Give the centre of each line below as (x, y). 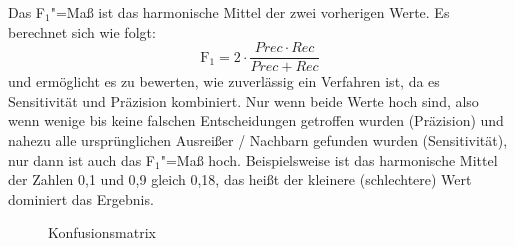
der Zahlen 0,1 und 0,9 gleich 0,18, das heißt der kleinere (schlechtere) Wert (240, 179)
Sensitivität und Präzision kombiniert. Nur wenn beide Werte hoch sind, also (243, 100)
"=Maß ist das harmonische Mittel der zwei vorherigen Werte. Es (250, 12)
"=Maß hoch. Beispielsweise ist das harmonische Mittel (329, 159)
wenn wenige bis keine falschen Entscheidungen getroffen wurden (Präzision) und (256, 120)
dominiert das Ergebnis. (81, 198)
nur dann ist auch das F (82, 159)
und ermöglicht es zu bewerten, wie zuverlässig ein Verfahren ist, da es (224, 81)
